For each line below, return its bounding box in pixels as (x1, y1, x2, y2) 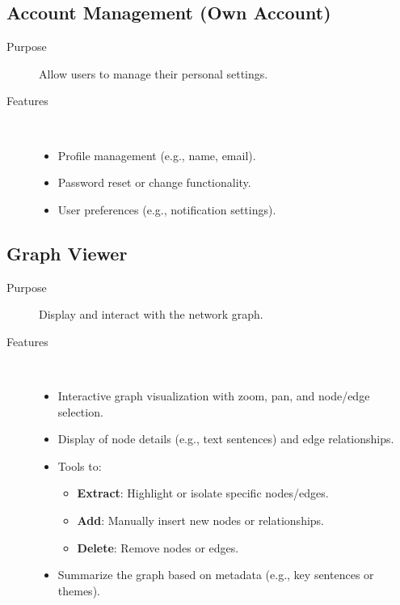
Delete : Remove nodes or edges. (77, 539, 239, 556)
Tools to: (57, 457, 102, 474)
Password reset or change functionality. (57, 174, 251, 191)
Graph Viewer (6, 240, 128, 265)
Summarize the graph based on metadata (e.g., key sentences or (57, 566, 374, 583)
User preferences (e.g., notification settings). (57, 201, 276, 218)
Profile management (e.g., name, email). (57, 146, 256, 163)
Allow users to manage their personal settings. (39, 65, 268, 82)
